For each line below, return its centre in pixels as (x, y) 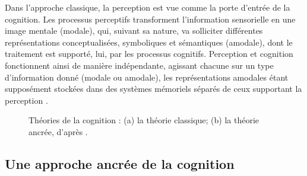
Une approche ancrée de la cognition (120, 163)
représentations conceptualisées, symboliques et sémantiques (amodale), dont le (149, 42)
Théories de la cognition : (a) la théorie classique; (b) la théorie (144, 120)
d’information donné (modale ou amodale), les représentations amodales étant (147, 77)
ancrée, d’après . (58, 131)
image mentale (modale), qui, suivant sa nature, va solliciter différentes (134, 31)
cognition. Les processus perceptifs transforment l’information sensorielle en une (150, 19)
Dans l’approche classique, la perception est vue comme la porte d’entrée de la (148, 7)
